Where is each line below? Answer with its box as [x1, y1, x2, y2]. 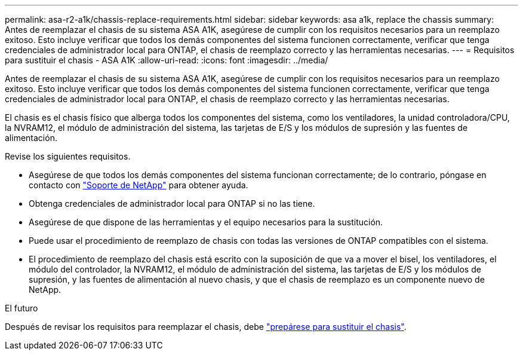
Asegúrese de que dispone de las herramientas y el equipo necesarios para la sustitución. [29, 217, 383, 227]
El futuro [5, 303, 38, 313]
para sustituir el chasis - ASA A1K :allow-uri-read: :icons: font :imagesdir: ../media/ [5, 55, 328, 65]
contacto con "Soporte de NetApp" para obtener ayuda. [29, 180, 248, 190]
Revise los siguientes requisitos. [5, 151, 131, 161]
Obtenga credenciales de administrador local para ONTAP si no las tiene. [29, 198, 315, 209]
